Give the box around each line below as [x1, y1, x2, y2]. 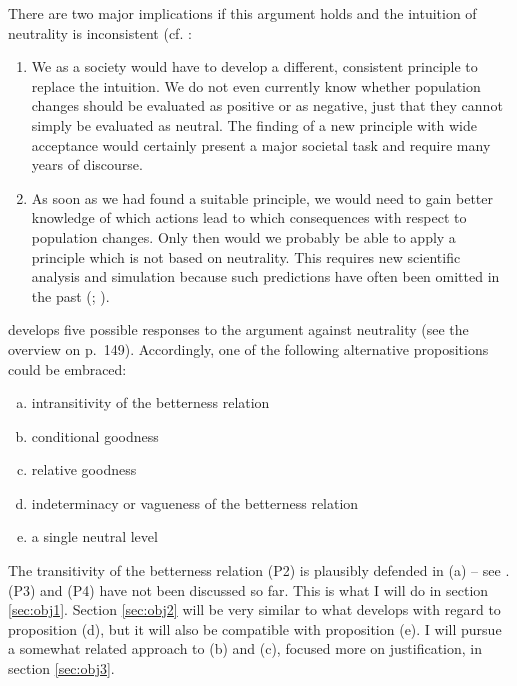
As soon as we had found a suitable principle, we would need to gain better [31, 187, 494, 208]
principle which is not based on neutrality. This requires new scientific [31, 246, 461, 267]
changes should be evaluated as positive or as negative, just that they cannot [31, 95, 503, 116]
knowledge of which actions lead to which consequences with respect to [31, 207, 467, 228]
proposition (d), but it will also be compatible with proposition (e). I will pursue [8, 618, 502, 639]
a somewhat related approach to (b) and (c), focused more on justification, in [8, 638, 483, 659]
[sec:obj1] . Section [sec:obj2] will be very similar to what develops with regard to [8, 599, 501, 620]
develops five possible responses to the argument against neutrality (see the [8, 319, 469, 340]
